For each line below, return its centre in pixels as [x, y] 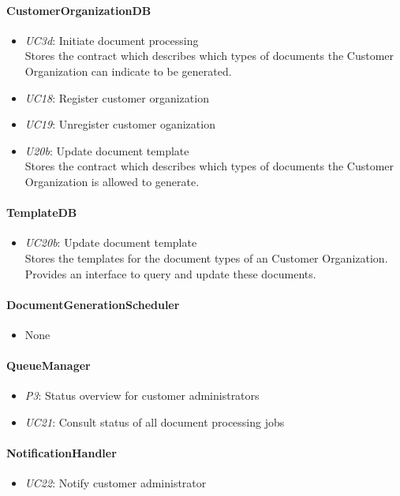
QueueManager [49, 365]
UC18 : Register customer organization [117, 97]
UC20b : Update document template [111, 242]
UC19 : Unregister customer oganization [120, 124]
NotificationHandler [62, 453]
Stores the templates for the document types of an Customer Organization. [206, 257]
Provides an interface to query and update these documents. [170, 273]
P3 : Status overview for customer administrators [142, 395]
